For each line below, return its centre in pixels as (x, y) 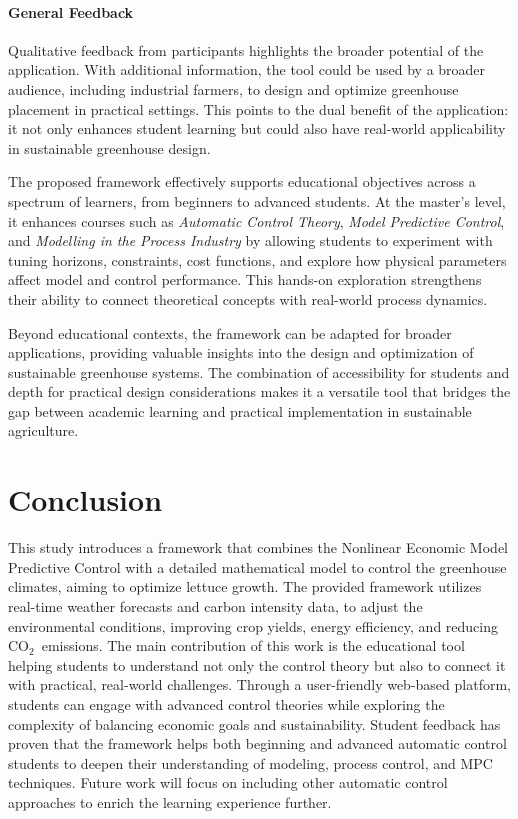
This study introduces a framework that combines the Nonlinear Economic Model (258, 547)
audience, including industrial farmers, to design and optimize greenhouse (233, 88)
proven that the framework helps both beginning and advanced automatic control (257, 743)
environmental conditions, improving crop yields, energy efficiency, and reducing (253, 625)
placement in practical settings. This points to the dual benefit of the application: (258, 108)
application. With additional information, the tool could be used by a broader (247, 69)
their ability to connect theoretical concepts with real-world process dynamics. (248, 298)
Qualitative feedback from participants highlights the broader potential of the (246, 49)
